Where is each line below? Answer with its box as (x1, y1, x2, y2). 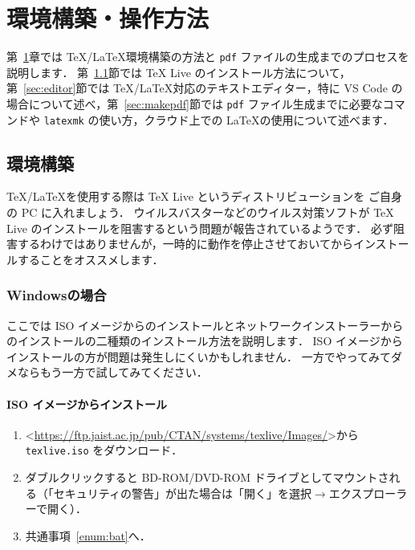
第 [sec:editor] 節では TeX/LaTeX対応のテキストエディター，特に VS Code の (6, 79, 403, 96)
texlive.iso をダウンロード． (25, 442, 183, 458)
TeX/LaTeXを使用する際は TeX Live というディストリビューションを (6, 188, 365, 205)
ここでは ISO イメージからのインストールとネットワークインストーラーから (6, 316, 404, 333)
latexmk (43, 115, 84, 127)
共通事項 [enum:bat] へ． (25, 527, 151, 544)
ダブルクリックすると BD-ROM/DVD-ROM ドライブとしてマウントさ (25, 469, 389, 486)
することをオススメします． (17, 251, 164, 267)
